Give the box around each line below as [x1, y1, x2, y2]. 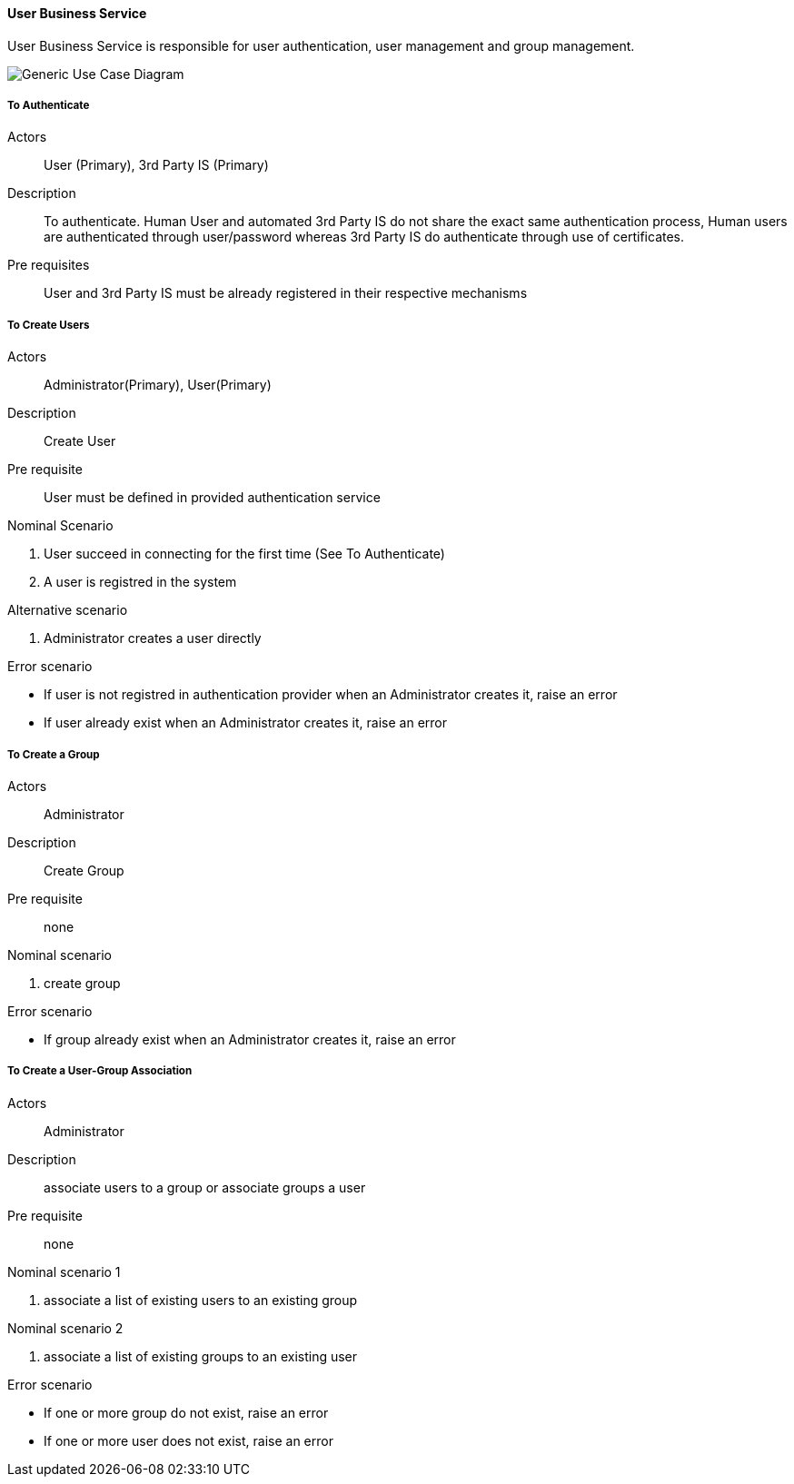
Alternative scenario [7, 602, 128, 618]
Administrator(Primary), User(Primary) [44, 377, 272, 393]
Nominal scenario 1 [7, 1263, 121, 1280]
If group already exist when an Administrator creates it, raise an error [44, 1031, 456, 1047]
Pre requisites [7, 257, 90, 273]
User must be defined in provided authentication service [44, 490, 381, 506]
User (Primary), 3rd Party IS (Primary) [44, 157, 269, 173]
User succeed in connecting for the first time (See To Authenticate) [44, 546, 445, 562]
